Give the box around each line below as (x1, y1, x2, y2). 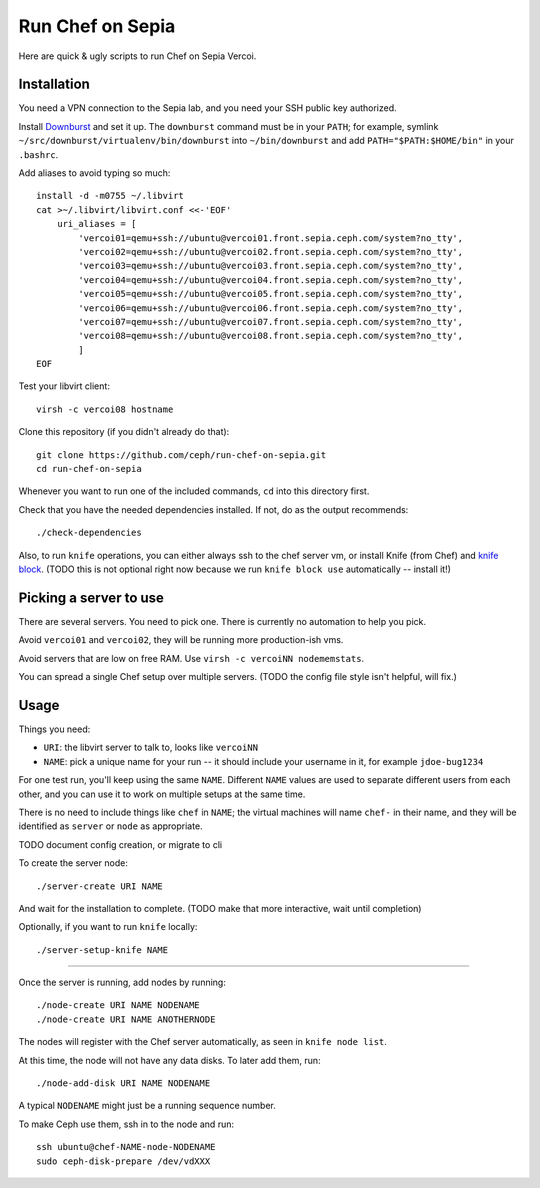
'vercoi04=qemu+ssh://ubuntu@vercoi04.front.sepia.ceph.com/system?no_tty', (78, 274, 464, 285)
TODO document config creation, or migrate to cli (18, 838, 223, 850)
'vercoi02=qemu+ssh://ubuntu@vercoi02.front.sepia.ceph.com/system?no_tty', (78, 246, 464, 257)
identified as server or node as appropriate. (18, 820, 204, 832)
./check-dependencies (36, 527, 142, 539)
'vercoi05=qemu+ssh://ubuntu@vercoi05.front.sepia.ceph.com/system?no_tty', (78, 288, 464, 300)
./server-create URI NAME (36, 880, 164, 892)
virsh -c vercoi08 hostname (36, 403, 174, 415)
